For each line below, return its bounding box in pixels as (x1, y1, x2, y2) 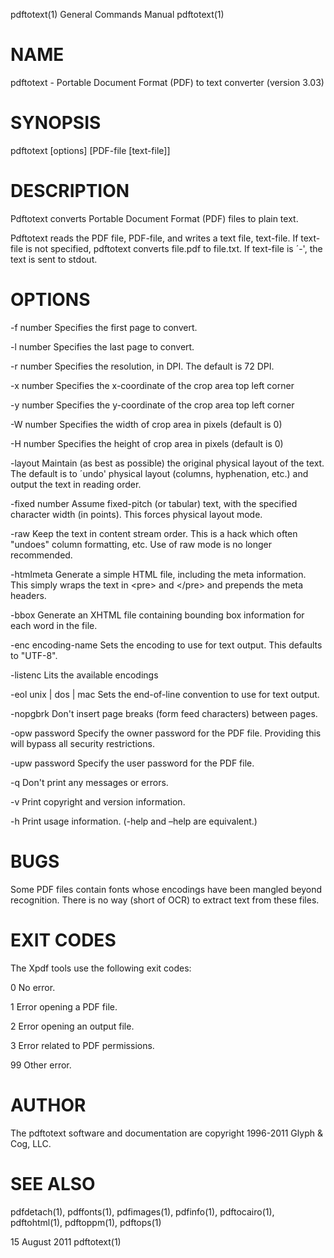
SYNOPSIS (10, 112, 102, 134)
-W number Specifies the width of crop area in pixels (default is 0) (10, 418, 283, 430)
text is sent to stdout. (10, 253, 98, 265)
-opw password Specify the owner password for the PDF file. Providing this (10, 727, 322, 739)
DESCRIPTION (10, 180, 130, 203)
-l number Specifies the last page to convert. (10, 340, 195, 353)
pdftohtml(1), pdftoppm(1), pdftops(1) (10, 1216, 162, 1228)
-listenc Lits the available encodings (10, 669, 159, 681)
